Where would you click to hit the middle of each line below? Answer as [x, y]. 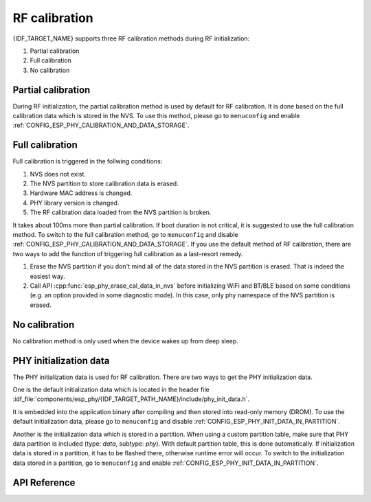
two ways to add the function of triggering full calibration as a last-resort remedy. [128, 253]
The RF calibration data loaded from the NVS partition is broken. [121, 212]
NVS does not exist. [58, 174]
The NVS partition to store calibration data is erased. [104, 184]
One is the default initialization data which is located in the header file [111, 389]
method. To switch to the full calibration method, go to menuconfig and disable [125, 235]
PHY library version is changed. [75, 203]
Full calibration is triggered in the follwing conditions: [88, 161]
